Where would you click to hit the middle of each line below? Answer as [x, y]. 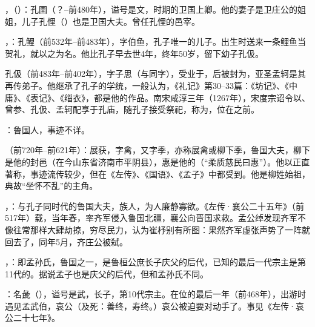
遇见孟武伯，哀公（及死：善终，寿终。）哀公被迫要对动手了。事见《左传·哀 [154, 306]
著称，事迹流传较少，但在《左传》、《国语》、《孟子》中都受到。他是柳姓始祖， [157, 173]
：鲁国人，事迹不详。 [47, 129]
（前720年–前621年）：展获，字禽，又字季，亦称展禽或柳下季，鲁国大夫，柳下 [157, 150]
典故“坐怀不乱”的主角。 [51, 186]
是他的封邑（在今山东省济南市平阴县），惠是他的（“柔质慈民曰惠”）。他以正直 [157, 161]
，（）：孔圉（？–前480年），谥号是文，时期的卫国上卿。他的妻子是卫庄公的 [151, 9]
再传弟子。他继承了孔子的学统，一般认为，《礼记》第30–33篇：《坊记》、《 [147, 85]
